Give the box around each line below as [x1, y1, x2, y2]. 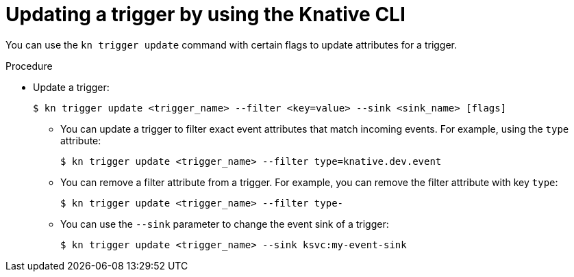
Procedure [5, 60, 53, 72]
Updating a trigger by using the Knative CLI [5, 3, 405, 26]
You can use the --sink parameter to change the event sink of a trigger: [60, 217, 389, 230]
